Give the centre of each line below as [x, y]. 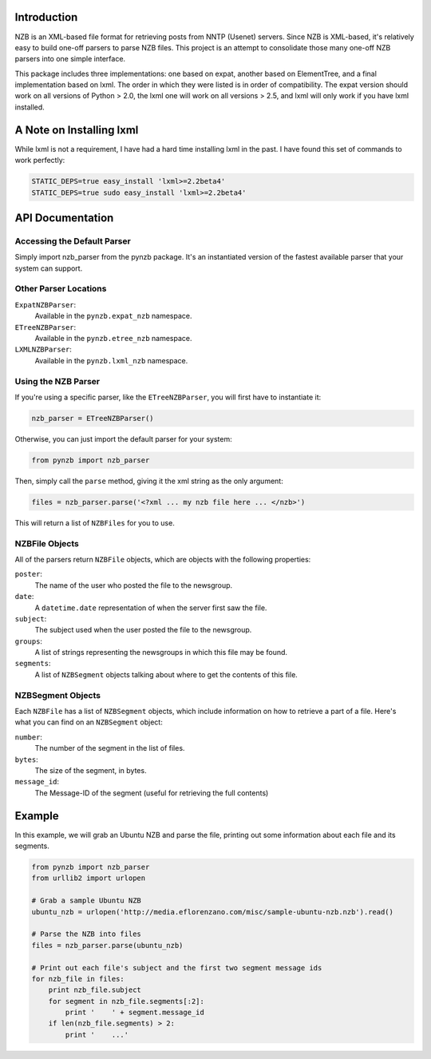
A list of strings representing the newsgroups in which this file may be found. [161, 652]
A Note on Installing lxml [77, 130]
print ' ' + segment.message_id [135, 1013]
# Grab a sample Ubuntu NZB [86, 901]
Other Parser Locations [61, 289]
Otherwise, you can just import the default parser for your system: [124, 438]
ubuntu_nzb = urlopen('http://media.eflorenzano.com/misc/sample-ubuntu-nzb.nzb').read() [213, 912]
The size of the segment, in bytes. [91, 770]
